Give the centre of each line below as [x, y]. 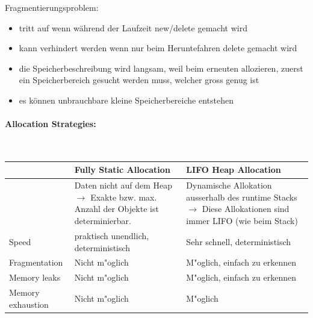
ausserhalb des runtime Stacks [242, 197]
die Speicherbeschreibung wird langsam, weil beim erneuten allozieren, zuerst [161, 68]
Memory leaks [35, 277]
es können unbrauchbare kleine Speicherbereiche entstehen [126, 100]
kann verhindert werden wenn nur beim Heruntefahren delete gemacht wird [158, 48]
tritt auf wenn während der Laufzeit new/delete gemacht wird [133, 27]
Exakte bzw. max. [124, 197]
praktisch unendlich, [112, 235]
